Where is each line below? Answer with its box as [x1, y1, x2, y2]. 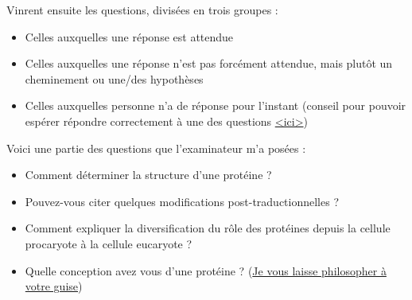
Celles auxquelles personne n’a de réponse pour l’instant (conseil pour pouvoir [25, 97, 406, 114]
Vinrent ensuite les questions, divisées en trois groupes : [6, 2, 278, 18]
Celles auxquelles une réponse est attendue [25, 28, 234, 45]
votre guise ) [25, 278, 83, 294]
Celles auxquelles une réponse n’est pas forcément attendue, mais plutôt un [25, 55, 393, 72]
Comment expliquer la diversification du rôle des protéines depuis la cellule [25, 220, 391, 236]
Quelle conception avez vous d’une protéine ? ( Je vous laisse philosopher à [25, 262, 387, 279]
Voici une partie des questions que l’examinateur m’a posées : [6, 139, 306, 156]
